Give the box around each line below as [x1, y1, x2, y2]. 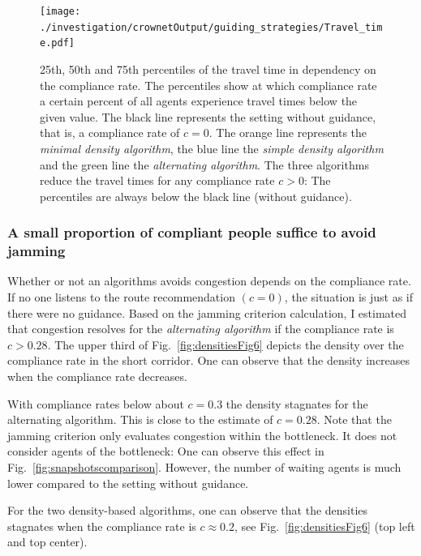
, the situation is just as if [284, 289, 414, 306]
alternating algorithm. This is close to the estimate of [7, 411, 273, 428]
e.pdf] [40, 37, 75, 49]
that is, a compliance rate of [40, 124, 180, 141]
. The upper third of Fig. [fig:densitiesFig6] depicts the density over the [47, 336, 404, 353]
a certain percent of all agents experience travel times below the [40, 92, 358, 109]
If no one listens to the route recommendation [7, 289, 235, 306]
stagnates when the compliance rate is [7, 517, 196, 534]
